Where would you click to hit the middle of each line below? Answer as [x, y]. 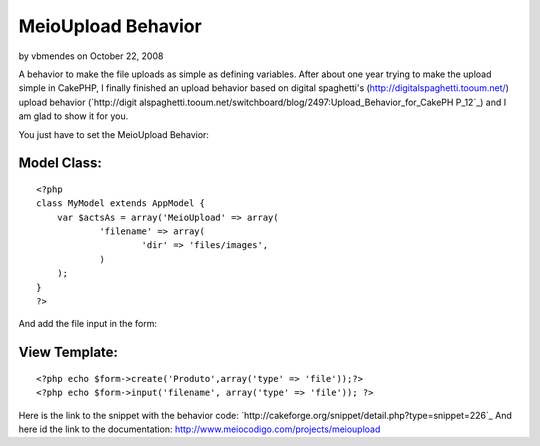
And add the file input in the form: [87, 324]
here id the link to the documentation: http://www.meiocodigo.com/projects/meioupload [199, 429]
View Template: [68, 352]
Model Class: [60, 163]
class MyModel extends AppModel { [120, 203]
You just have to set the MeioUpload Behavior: [114, 134]
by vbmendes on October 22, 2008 [91, 56]
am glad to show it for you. [73, 116]
